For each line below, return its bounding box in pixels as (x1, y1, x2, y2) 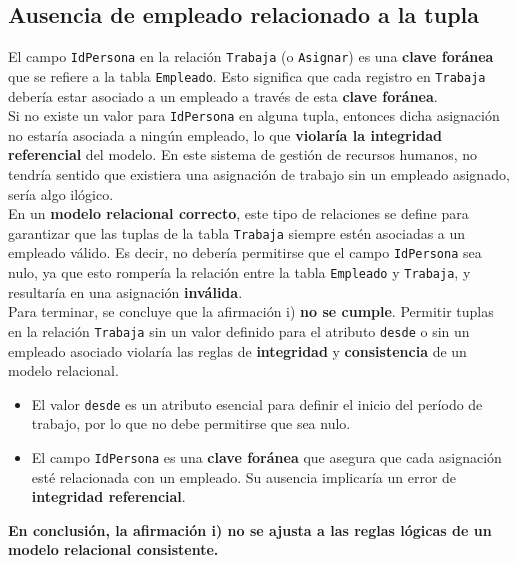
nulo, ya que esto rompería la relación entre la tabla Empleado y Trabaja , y (8, 262, 471, 283)
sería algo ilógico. (8, 183, 114, 204)
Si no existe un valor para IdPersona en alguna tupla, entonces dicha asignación (8, 105, 500, 126)
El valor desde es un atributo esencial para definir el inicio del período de (31, 393, 483, 414)
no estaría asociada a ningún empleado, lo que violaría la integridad (8, 124, 442, 145)
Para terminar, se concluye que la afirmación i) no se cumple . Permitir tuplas (8, 301, 494, 322)
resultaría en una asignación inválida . (8, 281, 243, 302)
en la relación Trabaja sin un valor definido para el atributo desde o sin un (8, 320, 470, 341)
